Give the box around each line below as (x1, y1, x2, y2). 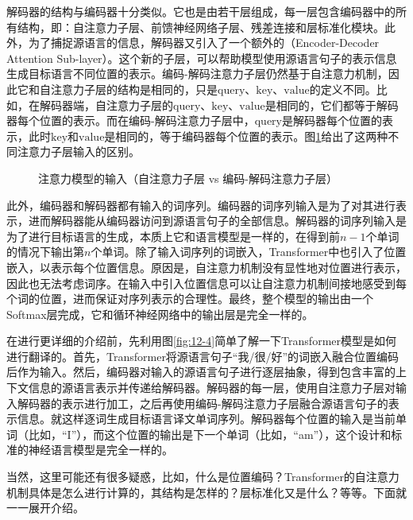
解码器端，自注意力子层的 (39, 96, 173, 113)
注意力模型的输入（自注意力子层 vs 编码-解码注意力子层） (38, 169, 338, 186)
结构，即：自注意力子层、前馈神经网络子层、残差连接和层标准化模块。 (17, 18, 384, 35)
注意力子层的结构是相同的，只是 (50, 80, 218, 97)
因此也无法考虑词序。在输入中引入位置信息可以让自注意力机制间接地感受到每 (6, 274, 407, 291)
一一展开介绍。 (6, 499, 84, 516)
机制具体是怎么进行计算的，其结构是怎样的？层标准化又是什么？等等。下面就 (6, 483, 407, 500)
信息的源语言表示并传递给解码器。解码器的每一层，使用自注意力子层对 (28, 379, 396, 396)
